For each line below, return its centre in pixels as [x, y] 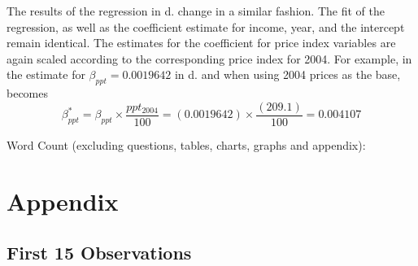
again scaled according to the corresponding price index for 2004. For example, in [209, 58]
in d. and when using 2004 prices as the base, [287, 74]
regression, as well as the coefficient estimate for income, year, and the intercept [206, 26]
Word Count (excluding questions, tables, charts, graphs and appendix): [186, 144]
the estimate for [46, 74]
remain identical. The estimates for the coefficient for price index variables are [201, 43]
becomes [28, 93]
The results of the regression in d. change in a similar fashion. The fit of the [196, 11]
